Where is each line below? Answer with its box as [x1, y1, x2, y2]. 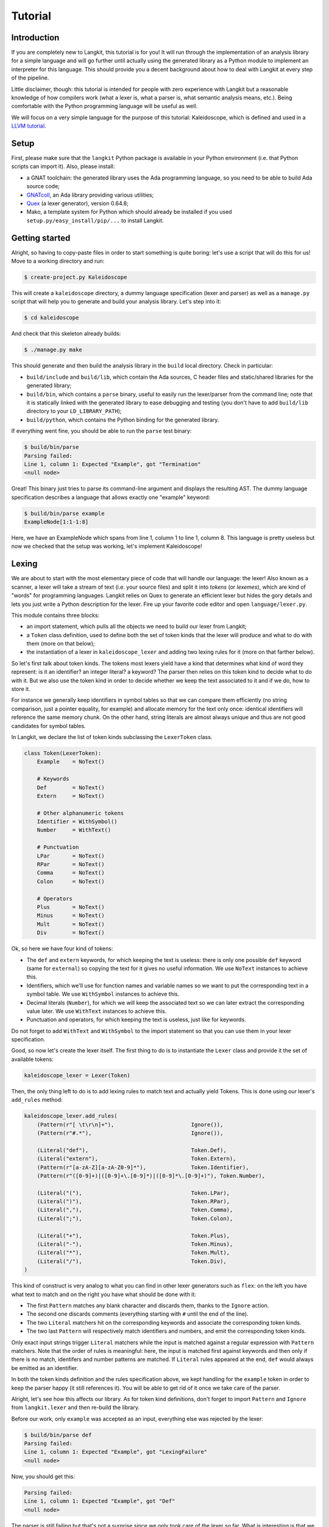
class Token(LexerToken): [24, 749, 102, 757]
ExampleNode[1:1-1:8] [24, 519, 89, 525]
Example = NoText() [37, 758, 105, 765]
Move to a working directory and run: [11, 257, 105, 265]
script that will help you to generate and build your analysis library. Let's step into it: [11, 298, 222, 305]
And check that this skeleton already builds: [11, 330, 121, 337]
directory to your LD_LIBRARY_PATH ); [26, 407, 122, 415]
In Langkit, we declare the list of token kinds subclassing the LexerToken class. [11, 733, 213, 740]
